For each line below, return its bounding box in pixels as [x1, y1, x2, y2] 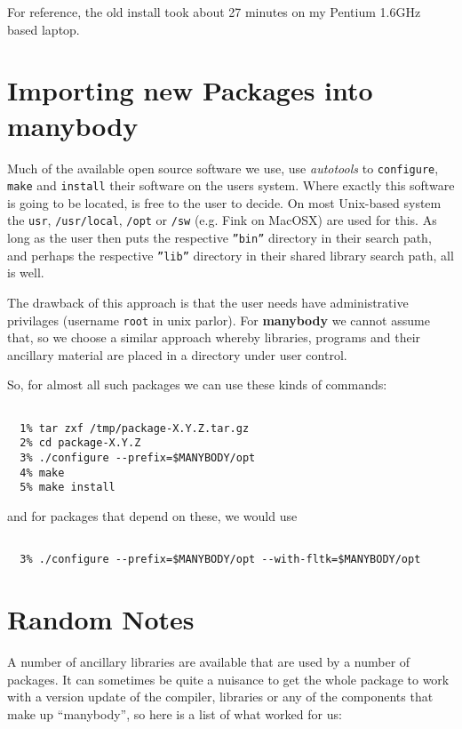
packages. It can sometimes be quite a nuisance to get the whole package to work [7, 669, 450, 688]
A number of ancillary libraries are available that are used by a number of [7, 652, 410, 670]
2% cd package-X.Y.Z [20, 437, 141, 450]
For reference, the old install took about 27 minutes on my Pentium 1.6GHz [7, 3, 421, 20]
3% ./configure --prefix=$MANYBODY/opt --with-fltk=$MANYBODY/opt [20, 553, 421, 566]
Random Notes [7, 601, 195, 637]
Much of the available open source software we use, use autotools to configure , [7, 158, 439, 177]
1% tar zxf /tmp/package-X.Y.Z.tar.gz [20, 421, 250, 435]
